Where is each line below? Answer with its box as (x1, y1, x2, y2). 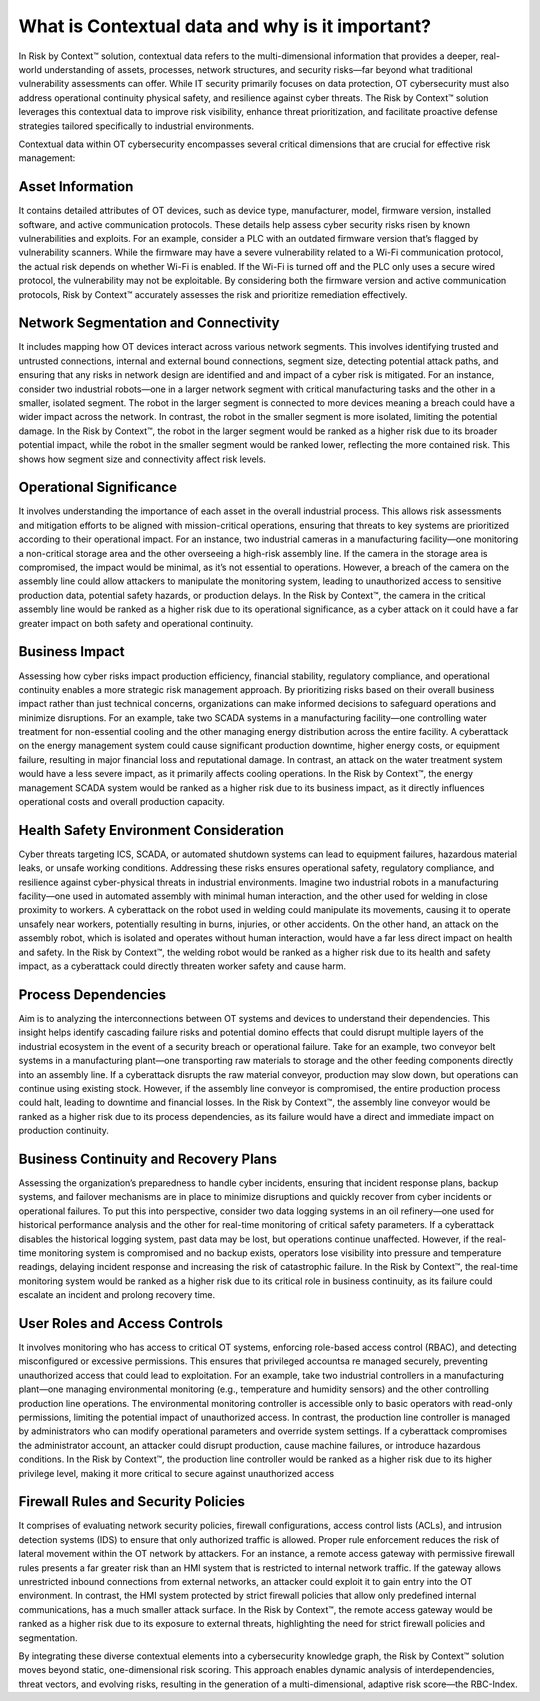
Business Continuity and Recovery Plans (18, 1150, 277, 1167)
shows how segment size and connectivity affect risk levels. (18, 453, 267, 465)
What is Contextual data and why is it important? (18, 15, 432, 37)
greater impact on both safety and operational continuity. (18, 617, 254, 629)
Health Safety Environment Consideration (18, 821, 285, 839)
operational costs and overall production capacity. (18, 796, 225, 808)
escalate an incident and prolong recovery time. (18, 1289, 216, 1301)
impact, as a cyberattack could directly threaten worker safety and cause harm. (18, 960, 347, 972)
